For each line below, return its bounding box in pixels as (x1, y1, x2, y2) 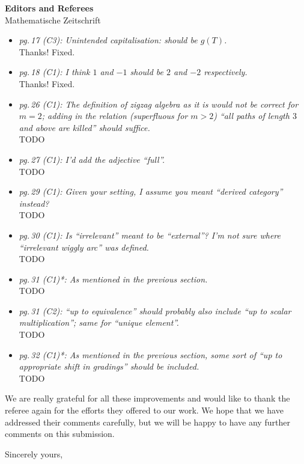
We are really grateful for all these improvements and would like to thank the (5, 392, 290, 404)
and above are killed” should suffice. (19, 121, 150, 133)
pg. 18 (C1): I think (19, 66, 90, 78)
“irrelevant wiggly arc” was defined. (19, 240, 149, 253)
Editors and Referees (5, 2, 94, 14)
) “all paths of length (213, 109, 290, 122)
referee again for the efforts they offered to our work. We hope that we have (5, 404, 284, 417)
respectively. (204, 66, 248, 78)
